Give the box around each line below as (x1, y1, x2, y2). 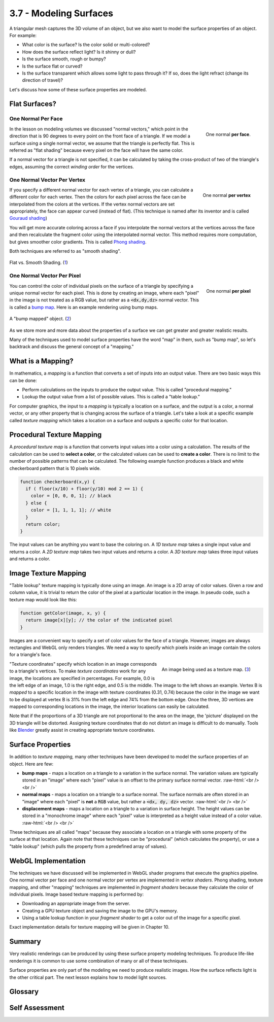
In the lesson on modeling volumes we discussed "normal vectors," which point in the (9, 126, 189, 132)
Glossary (9, 987, 39, 996)
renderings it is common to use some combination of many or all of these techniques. (9, 958, 188, 964)
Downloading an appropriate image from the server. (22, 901, 130, 907)
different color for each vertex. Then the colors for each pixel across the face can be (9, 194, 186, 200)
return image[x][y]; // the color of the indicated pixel (25, 617, 173, 623)
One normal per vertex (202, 192, 251, 198)
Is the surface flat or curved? (22, 63, 83, 69)
